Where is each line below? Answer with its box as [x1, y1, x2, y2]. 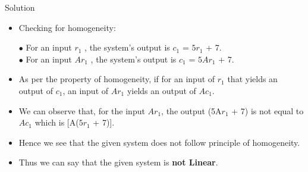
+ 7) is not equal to [231, 104, 304, 117]
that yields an [227, 73, 278, 85]
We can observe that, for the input [18, 104, 145, 117]
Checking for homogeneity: [18, 21, 116, 33]
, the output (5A [161, 104, 222, 117]
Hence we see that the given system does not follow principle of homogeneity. [18, 136, 300, 148]
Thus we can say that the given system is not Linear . [18, 156, 218, 168]
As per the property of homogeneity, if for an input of [18, 73, 215, 85]
